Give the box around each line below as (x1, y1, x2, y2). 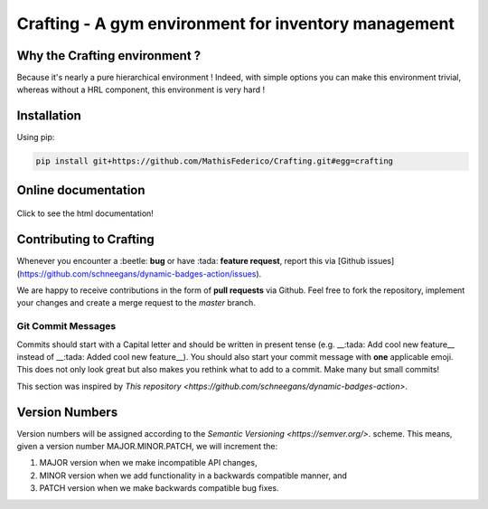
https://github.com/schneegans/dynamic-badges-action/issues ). (19, 268, 262, 279)
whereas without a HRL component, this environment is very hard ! (16, 84, 266, 95)
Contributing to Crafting (16, 231, 155, 248)
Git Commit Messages (16, 320, 117, 333)
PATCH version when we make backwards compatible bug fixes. (39, 483, 279, 494)
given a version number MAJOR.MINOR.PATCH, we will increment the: (16, 441, 278, 452)
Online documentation (16, 182, 145, 198)
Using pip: (16, 132, 55, 143)
